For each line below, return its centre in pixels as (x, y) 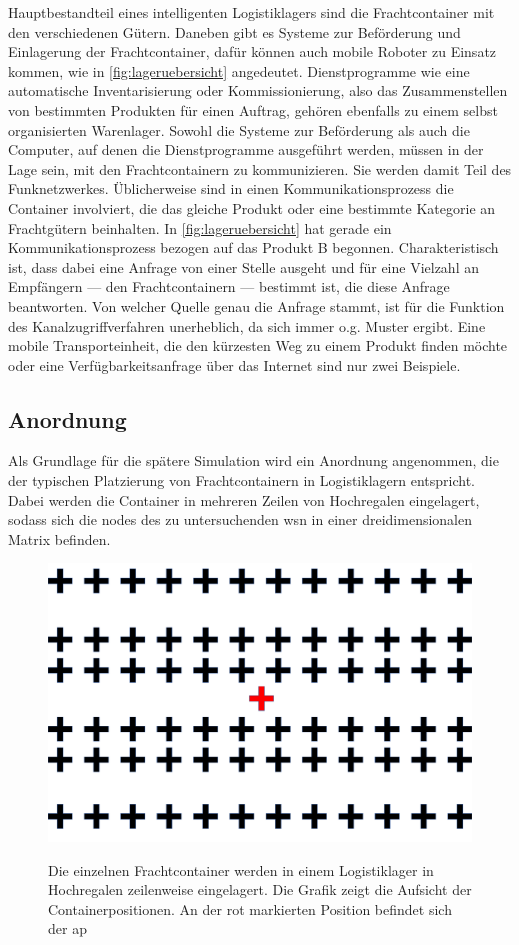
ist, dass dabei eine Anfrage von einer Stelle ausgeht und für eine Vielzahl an (243, 266)
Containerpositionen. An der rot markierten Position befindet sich (250, 908)
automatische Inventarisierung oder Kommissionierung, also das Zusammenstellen (258, 90)
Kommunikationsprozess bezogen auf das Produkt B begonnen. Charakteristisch (253, 247)
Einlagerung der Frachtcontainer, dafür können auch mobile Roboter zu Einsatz (252, 51)
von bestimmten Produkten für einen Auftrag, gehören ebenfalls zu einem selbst (253, 109)
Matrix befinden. (59, 538)
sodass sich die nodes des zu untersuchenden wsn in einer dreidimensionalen (240, 519)
